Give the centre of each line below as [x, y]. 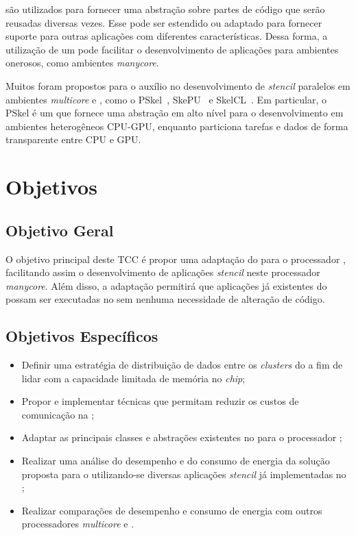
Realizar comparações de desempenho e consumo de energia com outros [172, 510]
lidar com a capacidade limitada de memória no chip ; [133, 378]
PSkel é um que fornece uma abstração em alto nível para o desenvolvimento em [175, 113]
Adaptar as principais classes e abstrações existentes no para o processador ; [182, 437]
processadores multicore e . [78, 524]
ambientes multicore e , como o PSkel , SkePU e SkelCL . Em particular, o [166, 99]
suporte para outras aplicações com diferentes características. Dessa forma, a [167, 36]
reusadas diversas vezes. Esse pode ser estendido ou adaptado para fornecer [164, 22]
